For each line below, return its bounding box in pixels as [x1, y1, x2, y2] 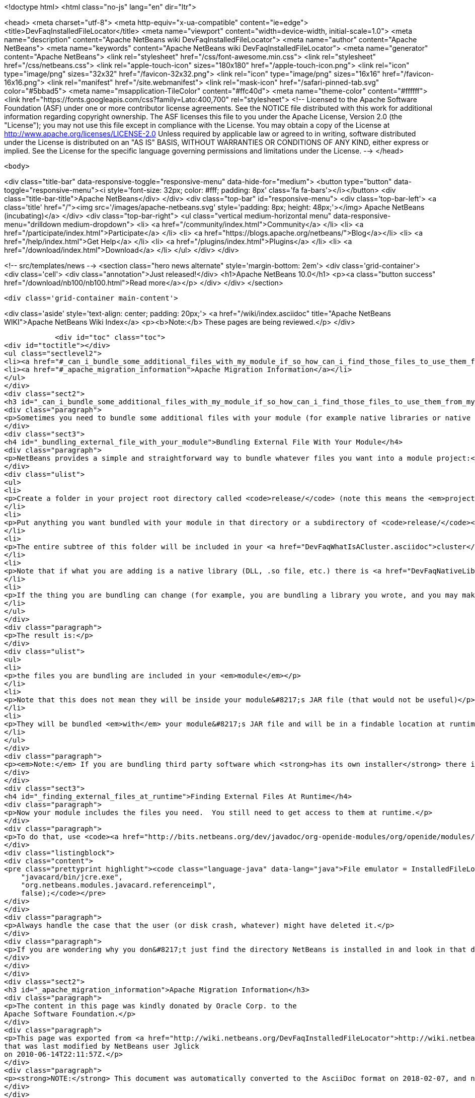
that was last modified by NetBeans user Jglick [4, 1042, 199, 1050]
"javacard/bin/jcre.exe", [21, 873, 123, 881]
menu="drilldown [4, 220, 61, 229]
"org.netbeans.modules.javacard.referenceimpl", [21, 881, 216, 889]
